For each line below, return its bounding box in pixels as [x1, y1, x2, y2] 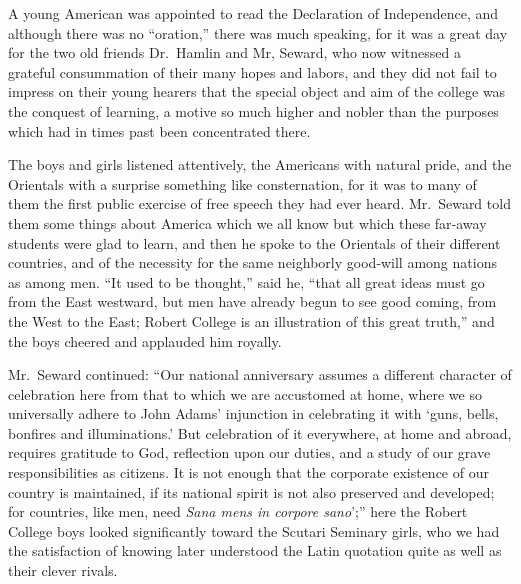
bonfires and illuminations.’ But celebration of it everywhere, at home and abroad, [8, 422, 512, 443]
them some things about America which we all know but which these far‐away [8, 212, 487, 233]
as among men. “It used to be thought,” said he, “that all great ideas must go [8, 271, 485, 292]
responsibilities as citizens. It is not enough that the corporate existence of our [8, 462, 489, 483]
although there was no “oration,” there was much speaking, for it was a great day [8, 22, 508, 43]
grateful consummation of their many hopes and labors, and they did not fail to [8, 61, 497, 82]
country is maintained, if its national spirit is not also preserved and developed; [8, 481, 495, 502]
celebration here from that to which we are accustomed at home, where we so [8, 383, 482, 404]
